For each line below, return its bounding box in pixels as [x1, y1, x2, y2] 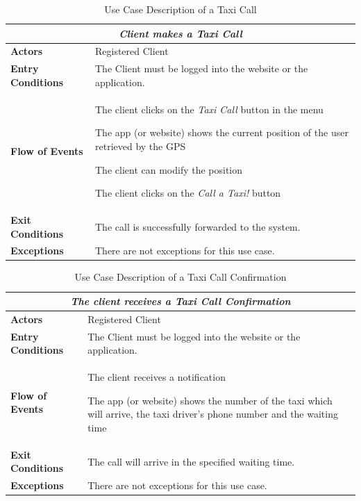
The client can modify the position [95, 162, 243, 176]
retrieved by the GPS [95, 138, 186, 153]
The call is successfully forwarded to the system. [95, 219, 301, 233]
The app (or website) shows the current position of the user [95, 125, 349, 140]
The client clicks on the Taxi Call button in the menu [95, 101, 324, 116]
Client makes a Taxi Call [119, 26, 242, 40]
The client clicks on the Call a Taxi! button [95, 186, 281, 200]
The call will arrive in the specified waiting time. [87, 454, 295, 468]
